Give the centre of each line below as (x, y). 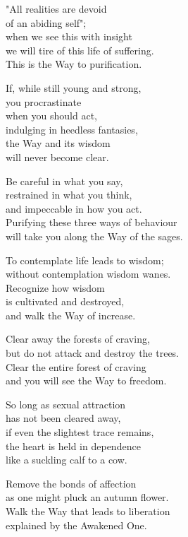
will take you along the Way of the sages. (94, 236)
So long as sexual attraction (66, 404)
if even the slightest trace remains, (80, 432)
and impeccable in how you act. (74, 208)
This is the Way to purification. (74, 64)
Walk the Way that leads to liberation (88, 511)
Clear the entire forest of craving (76, 366)
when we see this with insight (69, 36)
